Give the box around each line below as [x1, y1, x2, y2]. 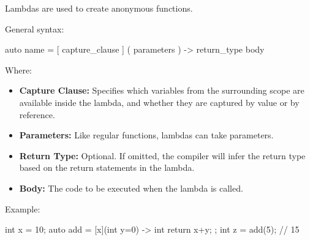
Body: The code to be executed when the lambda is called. [19, 181, 243, 194]
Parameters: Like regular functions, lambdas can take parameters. [19, 129, 274, 141]
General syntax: [5, 22, 64, 35]
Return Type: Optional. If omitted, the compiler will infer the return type [19, 149, 306, 162]
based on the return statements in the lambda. [19, 161, 195, 174]
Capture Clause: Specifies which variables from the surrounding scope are [19, 84, 304, 97]
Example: [5, 202, 40, 215]
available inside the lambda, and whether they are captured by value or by [19, 96, 300, 108]
